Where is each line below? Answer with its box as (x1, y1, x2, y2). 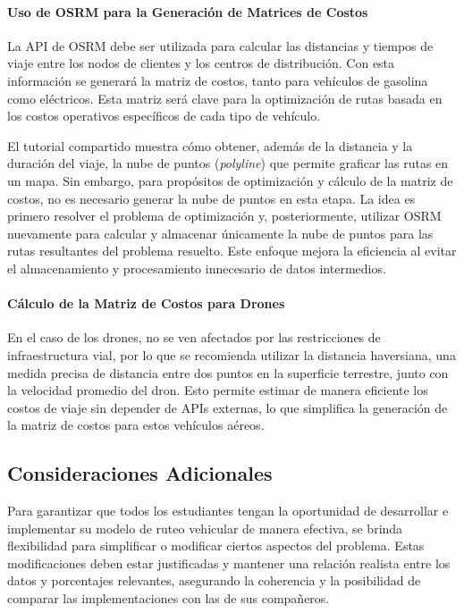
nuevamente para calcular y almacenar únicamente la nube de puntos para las (7, 223, 434, 242)
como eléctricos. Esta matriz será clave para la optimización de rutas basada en (7, 88, 443, 107)
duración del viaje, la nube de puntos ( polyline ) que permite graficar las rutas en (7, 154, 449, 172)
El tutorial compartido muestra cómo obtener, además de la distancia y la (7, 136, 413, 155)
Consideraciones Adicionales (7, 459, 273, 487)
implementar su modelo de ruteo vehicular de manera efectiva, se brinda (7, 518, 403, 537)
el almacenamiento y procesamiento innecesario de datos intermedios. (7, 258, 386, 277)
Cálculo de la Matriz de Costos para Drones (7, 294, 285, 313)
